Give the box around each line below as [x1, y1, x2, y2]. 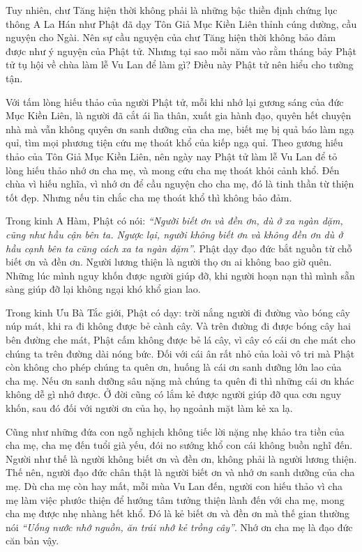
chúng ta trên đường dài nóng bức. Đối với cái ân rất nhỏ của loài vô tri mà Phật [6, 346, 355, 360]
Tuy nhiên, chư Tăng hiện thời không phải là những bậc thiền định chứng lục [6, 3, 338, 17]
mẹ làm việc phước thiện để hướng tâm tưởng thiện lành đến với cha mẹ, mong [6, 492, 345, 507]
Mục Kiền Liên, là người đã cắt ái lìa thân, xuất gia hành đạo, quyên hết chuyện [6, 108, 352, 123]
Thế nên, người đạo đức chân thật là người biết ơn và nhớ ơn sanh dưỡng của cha [6, 465, 355, 480]
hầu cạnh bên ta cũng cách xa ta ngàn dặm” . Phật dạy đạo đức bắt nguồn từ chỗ [6, 240, 352, 255]
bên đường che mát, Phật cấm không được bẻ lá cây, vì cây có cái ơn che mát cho [6, 332, 356, 347]
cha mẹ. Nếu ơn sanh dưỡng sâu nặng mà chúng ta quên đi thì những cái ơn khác [6, 373, 354, 388]
